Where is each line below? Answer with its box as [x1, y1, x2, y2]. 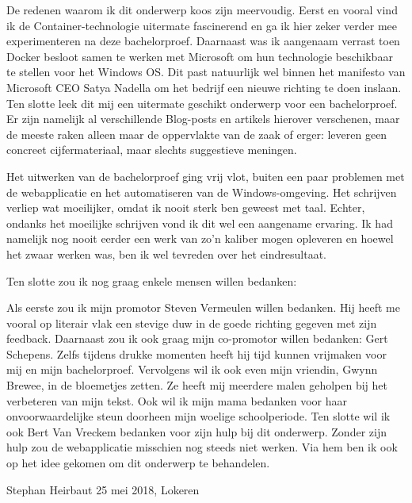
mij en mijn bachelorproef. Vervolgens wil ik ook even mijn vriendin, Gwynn [6, 361, 378, 378]
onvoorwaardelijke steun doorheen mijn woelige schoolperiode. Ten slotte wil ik [6, 408, 391, 424]
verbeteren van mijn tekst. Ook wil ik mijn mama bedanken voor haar [6, 392, 347, 409]
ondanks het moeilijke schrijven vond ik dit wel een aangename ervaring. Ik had [6, 214, 393, 231]
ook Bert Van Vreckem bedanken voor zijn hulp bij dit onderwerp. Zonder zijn [6, 423, 387, 440]
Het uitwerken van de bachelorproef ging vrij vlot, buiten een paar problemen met [6, 167, 405, 184]
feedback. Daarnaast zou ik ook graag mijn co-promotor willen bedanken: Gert [6, 330, 388, 347]
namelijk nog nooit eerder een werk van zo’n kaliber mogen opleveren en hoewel [6, 230, 394, 247]
